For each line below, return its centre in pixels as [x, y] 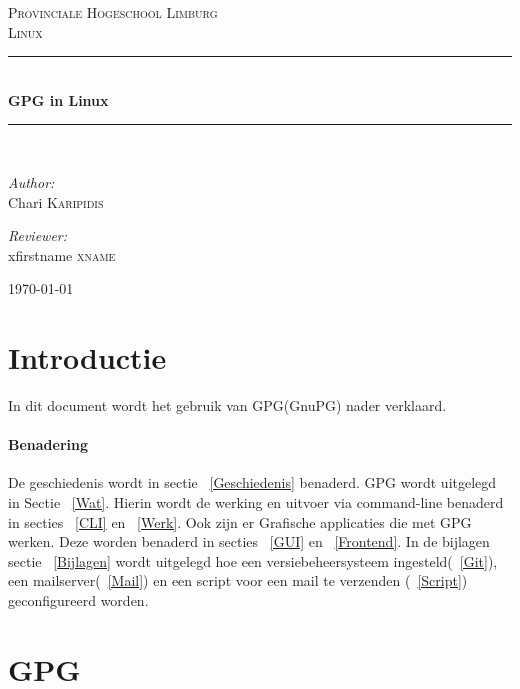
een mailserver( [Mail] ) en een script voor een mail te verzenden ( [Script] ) [238, 580]
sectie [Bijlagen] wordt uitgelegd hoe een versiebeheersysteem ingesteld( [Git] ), [253, 560]
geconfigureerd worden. [78, 600]
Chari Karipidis [56, 201]
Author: [31, 181]
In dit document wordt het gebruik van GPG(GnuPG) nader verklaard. [227, 405]
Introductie [87, 357]
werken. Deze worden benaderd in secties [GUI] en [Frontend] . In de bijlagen [249, 541]
